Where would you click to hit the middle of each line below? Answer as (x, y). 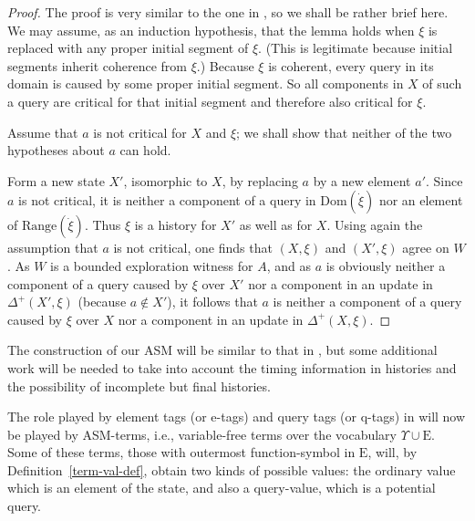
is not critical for (140, 132)
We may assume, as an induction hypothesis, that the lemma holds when (211, 30)
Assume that (43, 132)
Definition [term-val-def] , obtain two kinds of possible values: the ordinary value (232, 469)
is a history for (176, 225)
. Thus (103, 225)
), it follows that (212, 302)
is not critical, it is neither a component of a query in (167, 200)
